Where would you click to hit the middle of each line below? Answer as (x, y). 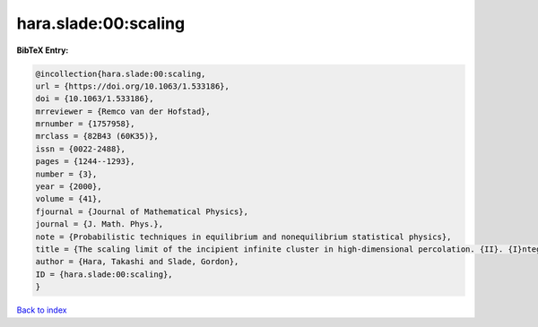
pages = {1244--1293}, (85, 162)
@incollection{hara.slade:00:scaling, (121, 73)
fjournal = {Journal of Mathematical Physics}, (142, 211)
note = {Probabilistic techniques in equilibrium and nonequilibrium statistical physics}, (243, 237)
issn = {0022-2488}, (80, 149)
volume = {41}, (69, 199)
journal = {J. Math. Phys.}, (100, 224)
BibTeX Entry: (43, 50)
